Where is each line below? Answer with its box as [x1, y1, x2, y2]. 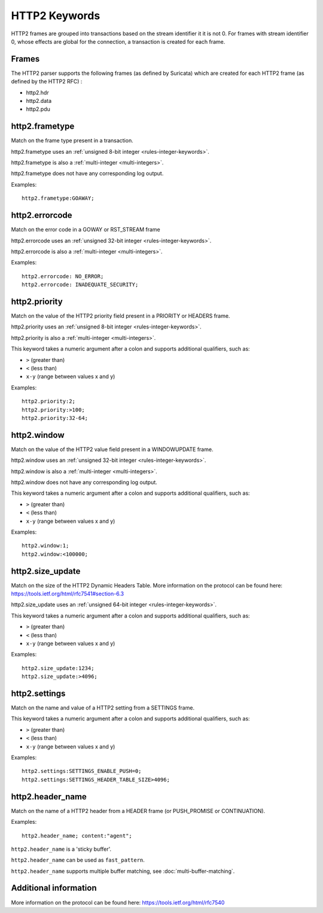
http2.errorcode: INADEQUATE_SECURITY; [22, 281, 139, 288]
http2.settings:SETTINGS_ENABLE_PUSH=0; [22, 768, 142, 775]
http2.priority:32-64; [22, 415, 89, 421]
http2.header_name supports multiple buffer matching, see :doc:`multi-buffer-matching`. [11, 868, 235, 875]
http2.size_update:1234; [22, 665, 95, 671]
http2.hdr [26, 89, 49, 96]
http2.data [26, 98, 52, 105]
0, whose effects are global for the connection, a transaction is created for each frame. [11, 38, 226, 45]
